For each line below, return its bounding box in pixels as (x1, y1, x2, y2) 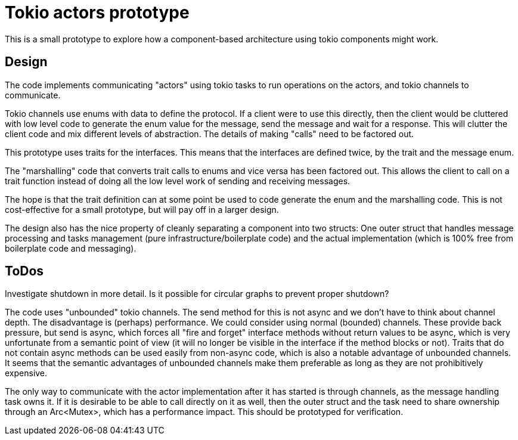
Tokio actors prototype (5, 2, 190, 23)
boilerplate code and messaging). (5, 243, 137, 253)
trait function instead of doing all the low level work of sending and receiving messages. (5, 175, 350, 186)
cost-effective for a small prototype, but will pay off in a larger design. (5, 204, 279, 215)
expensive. (5, 368, 48, 379)
